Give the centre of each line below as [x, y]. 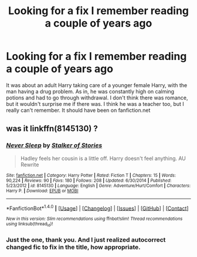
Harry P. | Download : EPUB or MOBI [42, 191]
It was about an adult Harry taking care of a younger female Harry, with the [97, 85]
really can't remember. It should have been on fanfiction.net [78, 110]
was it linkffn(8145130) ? [52, 128]
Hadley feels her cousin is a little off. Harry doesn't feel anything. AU [103, 158]
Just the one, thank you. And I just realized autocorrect [86, 239]
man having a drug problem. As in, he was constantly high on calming [90, 91]
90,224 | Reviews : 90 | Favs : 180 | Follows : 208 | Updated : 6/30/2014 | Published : [89, 181]
